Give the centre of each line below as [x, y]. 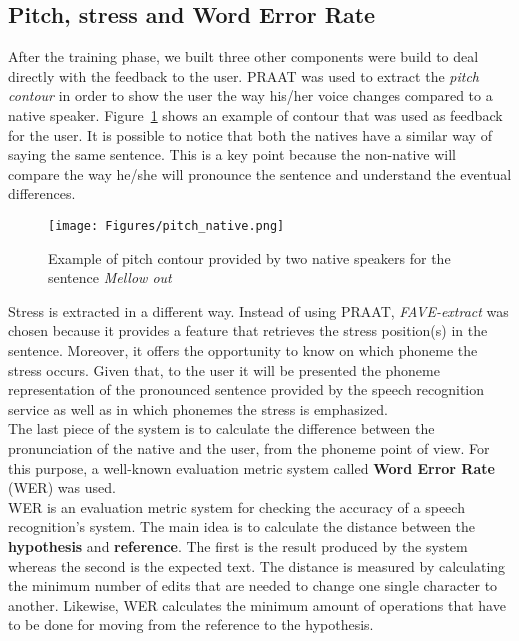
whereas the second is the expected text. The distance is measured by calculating [257, 565]
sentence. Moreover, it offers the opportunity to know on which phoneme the [243, 349]
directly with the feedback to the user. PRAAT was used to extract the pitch [244, 75]
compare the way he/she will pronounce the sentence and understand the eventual [260, 173]
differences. [42, 193]
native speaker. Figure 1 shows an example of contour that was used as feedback [255, 114]
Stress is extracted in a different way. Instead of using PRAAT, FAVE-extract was [258, 310]
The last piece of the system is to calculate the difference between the [221, 428]
